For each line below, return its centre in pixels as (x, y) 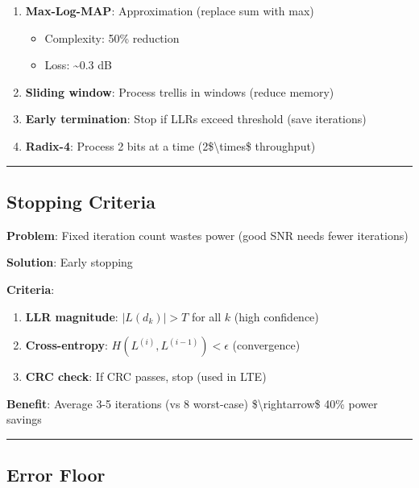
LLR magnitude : (72, 316)
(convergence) (266, 345)
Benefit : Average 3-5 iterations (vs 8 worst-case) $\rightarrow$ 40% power (192, 403)
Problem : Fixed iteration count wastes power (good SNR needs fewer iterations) (207, 235)
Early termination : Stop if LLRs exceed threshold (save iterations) (196, 119)
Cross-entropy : (66, 345)
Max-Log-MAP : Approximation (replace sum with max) (170, 10)
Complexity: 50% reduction (112, 37)
